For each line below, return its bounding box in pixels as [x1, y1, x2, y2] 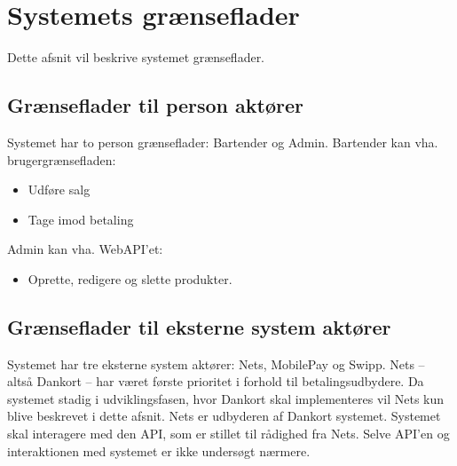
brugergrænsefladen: [7, 150, 116, 169]
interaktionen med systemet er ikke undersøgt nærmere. [7, 441, 311, 460]
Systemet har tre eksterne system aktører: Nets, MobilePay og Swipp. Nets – [7, 354, 425, 373]
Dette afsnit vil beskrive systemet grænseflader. [7, 48, 265, 67]
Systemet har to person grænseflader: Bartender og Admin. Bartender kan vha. [7, 132, 438, 151]
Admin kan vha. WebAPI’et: [7, 240, 163, 258]
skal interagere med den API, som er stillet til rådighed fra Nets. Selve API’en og [7, 424, 450, 443]
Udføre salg [28, 180, 91, 199]
